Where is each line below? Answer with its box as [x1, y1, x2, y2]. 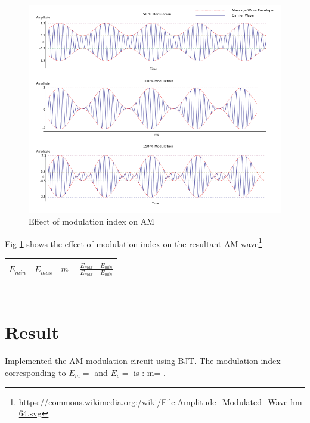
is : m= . [134, 366, 166, 378]
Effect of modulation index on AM [29, 214, 154, 227]
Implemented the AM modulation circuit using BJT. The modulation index [5, 354, 281, 367]
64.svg [18, 407, 42, 419]
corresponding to [5, 366, 66, 378]
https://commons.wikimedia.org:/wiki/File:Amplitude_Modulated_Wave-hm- [18, 395, 305, 408]
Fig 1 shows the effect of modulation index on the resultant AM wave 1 [5, 235, 262, 250]
